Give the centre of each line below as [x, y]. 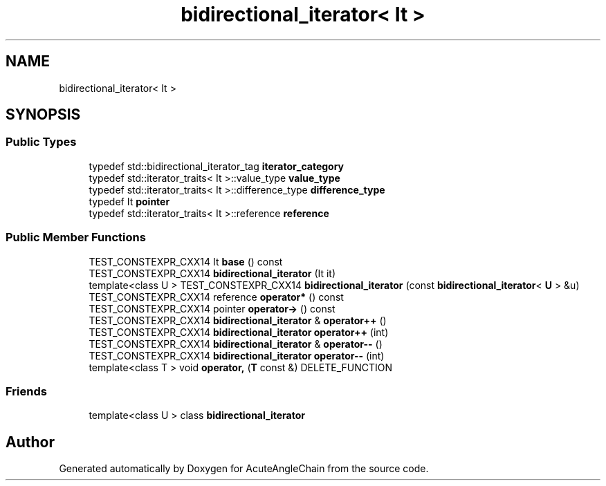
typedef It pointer [129, 201]
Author [30, 442]
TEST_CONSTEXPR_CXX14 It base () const [186, 261]
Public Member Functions [76, 237]
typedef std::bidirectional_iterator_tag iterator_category [217, 166]
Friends [26, 391]
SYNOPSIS [43, 115]
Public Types [41, 142]
